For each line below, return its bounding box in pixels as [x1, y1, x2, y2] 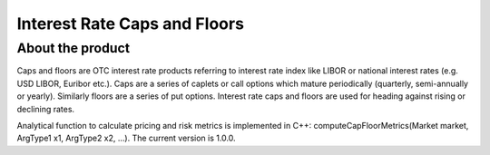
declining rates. [16, 103, 75, 114]
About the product [16, 40, 131, 56]
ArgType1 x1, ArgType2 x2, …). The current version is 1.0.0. [16, 132, 236, 144]
